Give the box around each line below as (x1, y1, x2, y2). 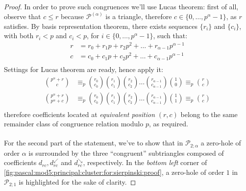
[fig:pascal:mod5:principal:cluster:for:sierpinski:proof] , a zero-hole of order (4, 167, 224, 177)
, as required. (148, 119, 188, 129)
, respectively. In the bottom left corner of (83, 157, 207, 167)
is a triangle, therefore (105, 11, 172, 22)
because (60, 11, 84, 22)
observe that (4, 11, 41, 22)
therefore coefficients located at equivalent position (4, 109, 155, 119)
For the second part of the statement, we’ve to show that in (4, 138, 183, 148)
